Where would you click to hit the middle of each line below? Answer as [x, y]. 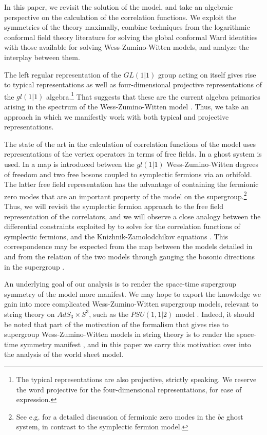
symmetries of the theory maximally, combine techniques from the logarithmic [127, 27]
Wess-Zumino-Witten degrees [213, 164]
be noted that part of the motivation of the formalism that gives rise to [117, 324]
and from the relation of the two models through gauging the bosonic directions [130, 256]
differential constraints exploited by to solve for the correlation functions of [122, 226]
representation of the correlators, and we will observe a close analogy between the [132, 216]
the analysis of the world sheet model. [64, 354]
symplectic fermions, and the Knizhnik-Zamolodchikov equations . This [116, 236]
